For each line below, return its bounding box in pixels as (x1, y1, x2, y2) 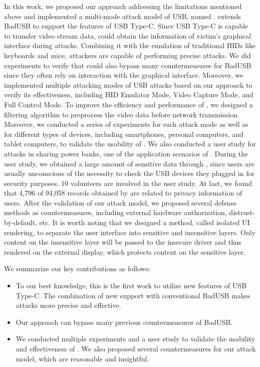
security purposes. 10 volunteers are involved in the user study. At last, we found (4, 177, 252, 188)
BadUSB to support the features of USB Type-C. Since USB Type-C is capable (4, 21, 248, 31)
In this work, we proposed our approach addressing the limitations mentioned (4, 1, 242, 11)
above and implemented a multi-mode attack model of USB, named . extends (4, 11, 241, 21)
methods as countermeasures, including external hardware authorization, (4, 207, 227, 218)
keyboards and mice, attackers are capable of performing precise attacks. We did (4, 50, 251, 60)
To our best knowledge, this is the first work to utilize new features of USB (16, 280, 247, 291)
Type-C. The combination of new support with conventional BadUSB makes (16, 290, 250, 300)
